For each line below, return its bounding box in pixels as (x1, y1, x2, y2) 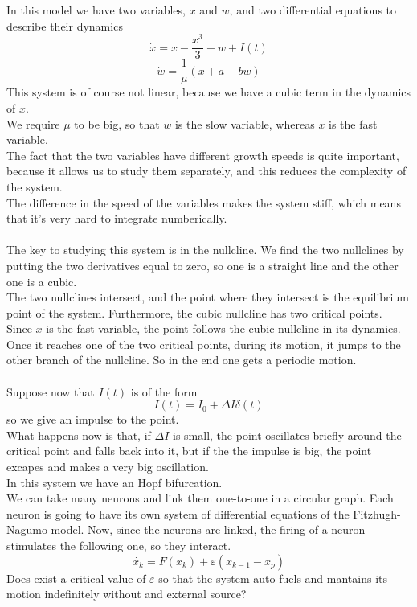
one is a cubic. (6, 273, 77, 289)
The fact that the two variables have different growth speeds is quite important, (6, 146, 399, 163)
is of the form (130, 383, 198, 400)
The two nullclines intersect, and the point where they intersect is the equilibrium (6, 289, 409, 306)
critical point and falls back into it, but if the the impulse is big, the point (6, 442, 372, 459)
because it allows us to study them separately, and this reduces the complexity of (6, 162, 407, 179)
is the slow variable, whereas (174, 115, 315, 132)
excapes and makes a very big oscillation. (6, 458, 209, 475)
